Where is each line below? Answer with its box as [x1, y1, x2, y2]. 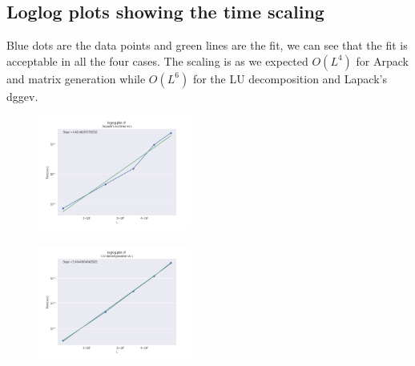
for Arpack [356, 52, 409, 69]
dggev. [6, 87, 38, 104]
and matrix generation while [6, 70, 146, 86]
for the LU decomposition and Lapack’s [192, 70, 387, 86]
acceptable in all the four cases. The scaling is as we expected [6, 52, 308, 69]
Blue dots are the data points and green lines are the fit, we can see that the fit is [6, 37, 408, 54]
